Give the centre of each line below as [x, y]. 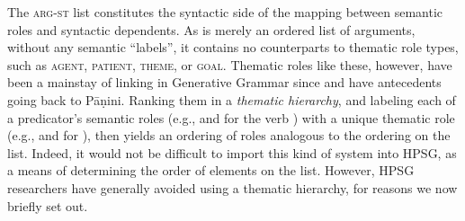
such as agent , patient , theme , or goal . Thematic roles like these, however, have [230, 64]
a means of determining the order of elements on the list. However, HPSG [211, 170]
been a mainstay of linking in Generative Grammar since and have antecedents [224, 82]
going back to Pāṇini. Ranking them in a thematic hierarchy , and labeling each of [232, 99]
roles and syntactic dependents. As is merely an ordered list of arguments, [211, 29]
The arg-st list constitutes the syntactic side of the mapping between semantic [225, 12]
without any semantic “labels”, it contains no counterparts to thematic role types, [233, 47]
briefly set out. [48, 205]
